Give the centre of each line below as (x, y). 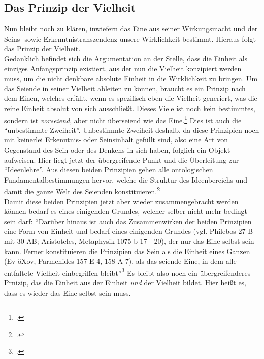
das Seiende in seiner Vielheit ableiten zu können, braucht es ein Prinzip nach (125, 88)
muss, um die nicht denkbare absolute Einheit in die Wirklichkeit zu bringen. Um (131, 78)
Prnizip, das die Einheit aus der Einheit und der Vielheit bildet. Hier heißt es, (125, 283)
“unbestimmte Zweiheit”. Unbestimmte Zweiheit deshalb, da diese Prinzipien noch (132, 130)
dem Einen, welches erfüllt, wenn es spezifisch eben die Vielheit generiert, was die (131, 98)
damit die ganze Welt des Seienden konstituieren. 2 (82, 191)
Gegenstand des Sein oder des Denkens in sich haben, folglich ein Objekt (117, 149)
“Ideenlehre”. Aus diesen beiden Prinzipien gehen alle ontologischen (109, 170)
